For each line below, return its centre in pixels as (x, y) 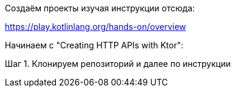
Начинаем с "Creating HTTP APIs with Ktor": (94, 45)
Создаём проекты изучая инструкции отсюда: (100, 8)
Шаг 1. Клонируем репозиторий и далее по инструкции (118, 64)
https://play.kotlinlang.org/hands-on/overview (96, 27)
